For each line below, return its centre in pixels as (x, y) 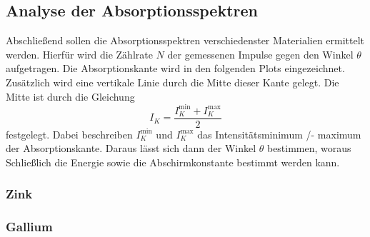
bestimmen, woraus (309, 148)
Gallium (29, 227)
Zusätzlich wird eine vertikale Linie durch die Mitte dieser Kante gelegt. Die (172, 82)
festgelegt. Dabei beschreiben (69, 134)
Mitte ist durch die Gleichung (70, 96)
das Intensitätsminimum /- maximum (279, 134)
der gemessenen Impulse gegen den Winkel (260, 54)
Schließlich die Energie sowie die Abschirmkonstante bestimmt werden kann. (173, 162)
